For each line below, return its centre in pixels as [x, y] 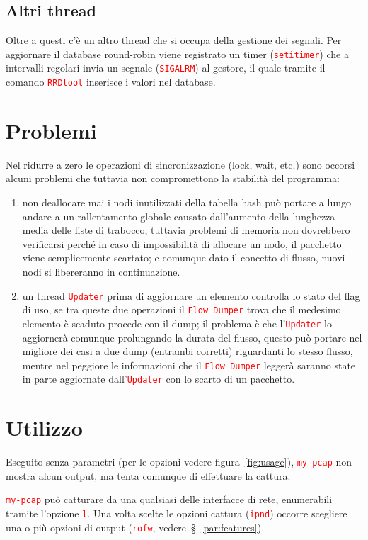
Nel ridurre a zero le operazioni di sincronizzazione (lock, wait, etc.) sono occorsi [180, 164]
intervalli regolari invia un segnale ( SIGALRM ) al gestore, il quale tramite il [166, 68]
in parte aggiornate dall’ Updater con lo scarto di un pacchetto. [159, 379]
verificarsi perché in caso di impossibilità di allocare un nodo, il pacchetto [182, 243]
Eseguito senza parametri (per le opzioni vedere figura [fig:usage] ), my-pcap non [179, 462]
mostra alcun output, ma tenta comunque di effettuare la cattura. [148, 475]
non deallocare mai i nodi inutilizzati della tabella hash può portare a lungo [186, 202]
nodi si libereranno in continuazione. [101, 272]
